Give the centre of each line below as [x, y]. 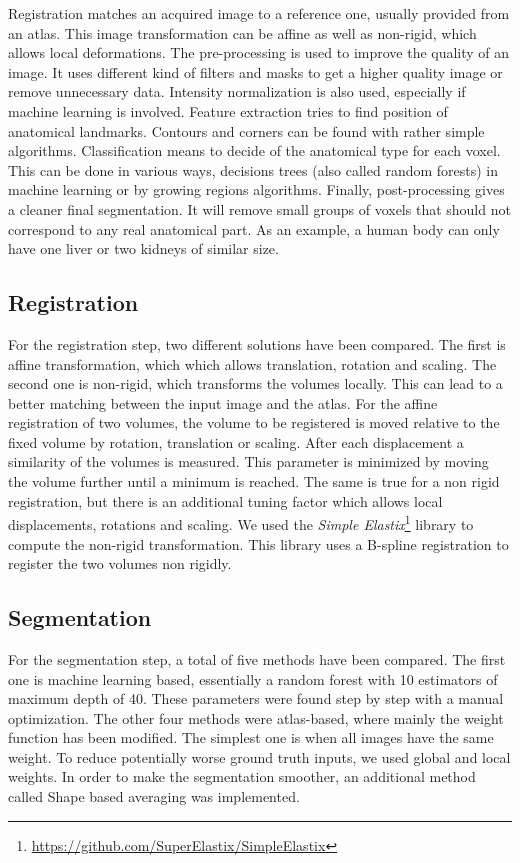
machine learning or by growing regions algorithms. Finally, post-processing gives [256, 189]
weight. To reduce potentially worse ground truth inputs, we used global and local [259, 756]
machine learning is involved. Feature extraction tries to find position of [228, 110]
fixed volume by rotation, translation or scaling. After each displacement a [236, 441]
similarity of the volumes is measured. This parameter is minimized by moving [248, 461]
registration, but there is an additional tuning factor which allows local [225, 500]
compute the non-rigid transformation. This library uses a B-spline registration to [258, 543]
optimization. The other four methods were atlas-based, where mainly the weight [256, 717]
